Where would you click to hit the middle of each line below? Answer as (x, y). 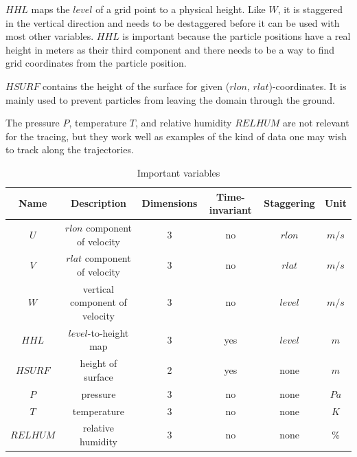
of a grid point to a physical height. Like (181, 9)
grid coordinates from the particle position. (96, 63)
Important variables (178, 172)
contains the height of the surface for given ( (136, 86)
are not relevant (316, 123)
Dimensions (170, 203)
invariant (230, 210)
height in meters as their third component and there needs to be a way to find (170, 49)
